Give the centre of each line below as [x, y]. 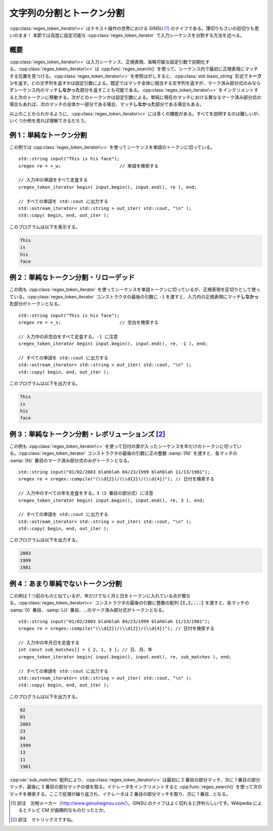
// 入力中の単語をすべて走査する [53, 180]
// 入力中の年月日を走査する [49, 643]
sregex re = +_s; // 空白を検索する [88, 322]
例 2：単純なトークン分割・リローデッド [72, 277]
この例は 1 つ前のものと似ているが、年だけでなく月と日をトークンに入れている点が [96, 596]
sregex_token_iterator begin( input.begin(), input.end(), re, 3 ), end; [112, 500]
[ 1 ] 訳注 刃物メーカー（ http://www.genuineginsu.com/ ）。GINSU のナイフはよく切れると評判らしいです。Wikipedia [131, 803]
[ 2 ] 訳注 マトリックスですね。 [43, 819]
